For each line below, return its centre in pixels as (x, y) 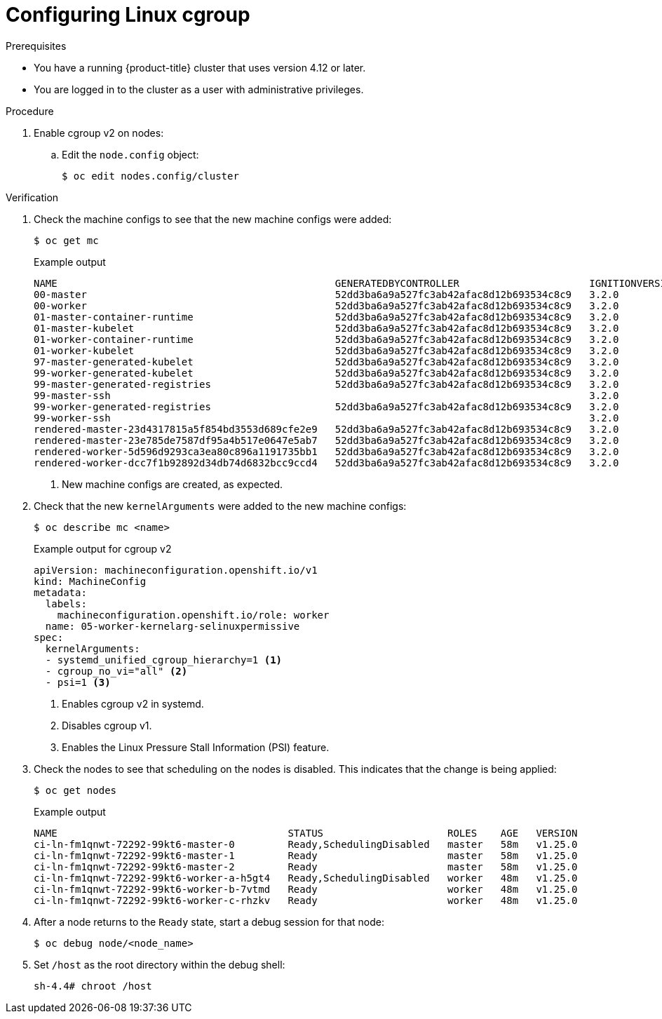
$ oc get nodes (75, 790)
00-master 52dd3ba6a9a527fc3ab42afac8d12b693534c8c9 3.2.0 (326, 294)
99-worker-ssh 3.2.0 (326, 418)
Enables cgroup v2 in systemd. (133, 703)
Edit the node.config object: (130, 154)
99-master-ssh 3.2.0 (326, 395)
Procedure (30, 111)
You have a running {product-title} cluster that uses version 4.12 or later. (200, 67)
